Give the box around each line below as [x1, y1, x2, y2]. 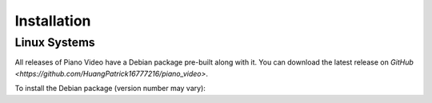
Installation [14, 12, 91, 30]
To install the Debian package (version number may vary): [14, 84, 206, 93]
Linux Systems [14, 35, 95, 50]
